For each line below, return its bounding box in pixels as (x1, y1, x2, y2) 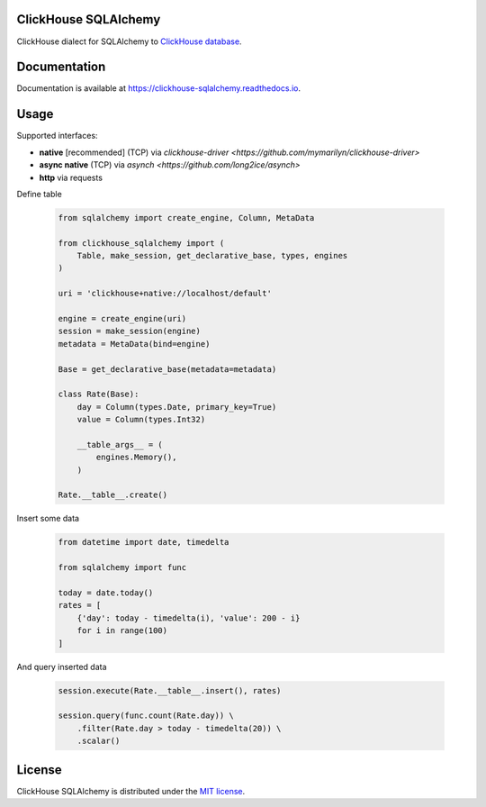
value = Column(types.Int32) (76, 414, 206, 425)
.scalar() (76, 736, 121, 747)
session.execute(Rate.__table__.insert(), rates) (58, 685, 282, 695)
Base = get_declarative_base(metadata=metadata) (58, 364, 277, 374)
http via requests (39, 172, 103, 183)
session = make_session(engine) (58, 326, 202, 337)
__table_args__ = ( (76, 440, 164, 449)
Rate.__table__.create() (58, 490, 168, 500)
